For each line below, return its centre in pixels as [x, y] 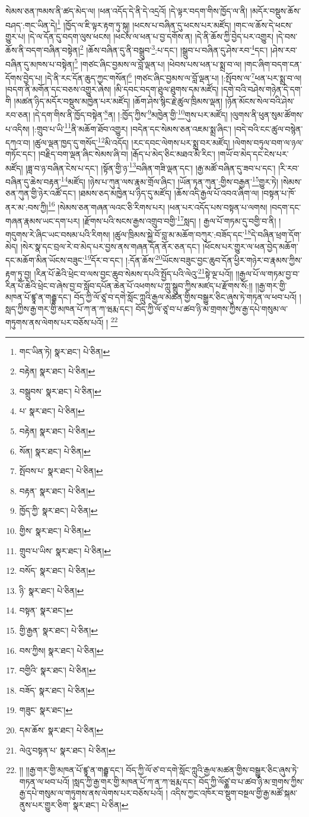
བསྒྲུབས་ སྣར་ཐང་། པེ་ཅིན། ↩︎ [60, 391]
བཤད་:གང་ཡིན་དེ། [31, 25]
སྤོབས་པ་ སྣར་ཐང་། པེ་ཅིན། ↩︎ [61, 471]
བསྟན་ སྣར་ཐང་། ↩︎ [46, 610]
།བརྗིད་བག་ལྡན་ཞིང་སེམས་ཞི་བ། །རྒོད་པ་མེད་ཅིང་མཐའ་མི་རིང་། [127, 154]
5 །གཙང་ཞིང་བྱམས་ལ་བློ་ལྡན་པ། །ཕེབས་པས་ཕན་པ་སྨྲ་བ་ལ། [158, 63]
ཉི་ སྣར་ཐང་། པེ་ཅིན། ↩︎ [52, 590]
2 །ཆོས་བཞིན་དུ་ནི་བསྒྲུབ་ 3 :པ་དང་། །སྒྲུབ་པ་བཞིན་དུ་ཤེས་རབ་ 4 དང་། [174, 49]
